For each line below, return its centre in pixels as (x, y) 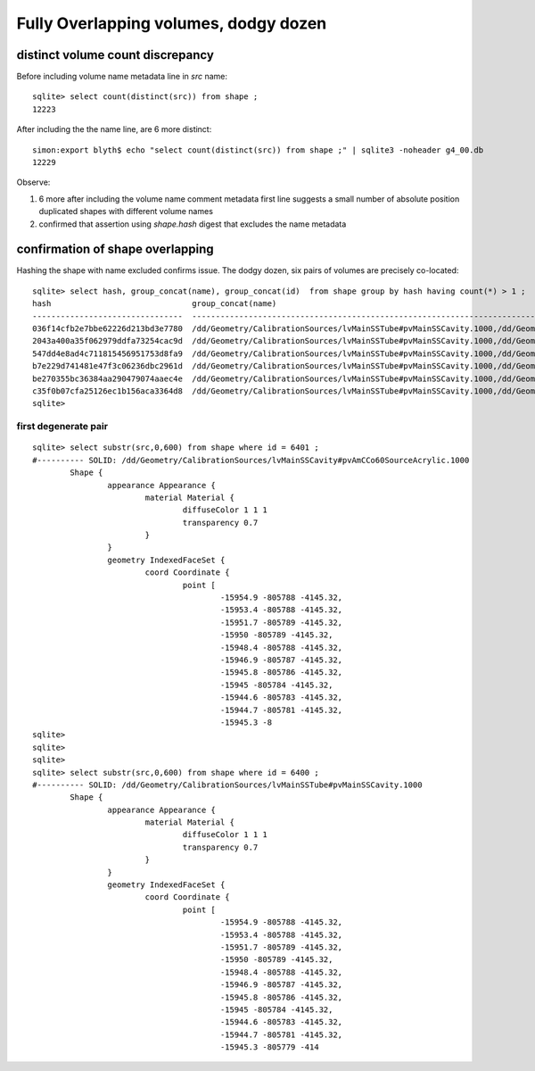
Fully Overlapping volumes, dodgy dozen (172, 23)
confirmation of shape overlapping (115, 249)
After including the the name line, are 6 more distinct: (114, 129)
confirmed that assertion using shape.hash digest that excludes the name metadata (193, 224)
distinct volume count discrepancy (115, 55)
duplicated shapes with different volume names (126, 212)
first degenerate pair (62, 427)
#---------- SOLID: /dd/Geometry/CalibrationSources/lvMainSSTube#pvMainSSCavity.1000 (227, 785)
